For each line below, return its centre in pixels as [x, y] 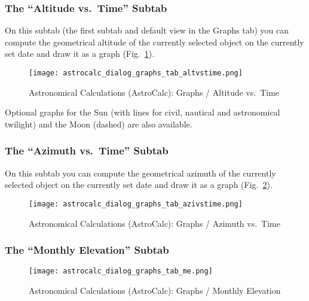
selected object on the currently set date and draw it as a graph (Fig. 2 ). [139, 185]
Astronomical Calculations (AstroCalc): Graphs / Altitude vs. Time [154, 92]
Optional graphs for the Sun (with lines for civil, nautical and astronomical [143, 112]
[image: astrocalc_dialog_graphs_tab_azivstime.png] [136, 204]
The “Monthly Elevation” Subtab [87, 250]
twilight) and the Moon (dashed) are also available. [99, 124]
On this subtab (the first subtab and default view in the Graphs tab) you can [147, 30]
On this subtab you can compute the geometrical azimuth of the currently [140, 173]
